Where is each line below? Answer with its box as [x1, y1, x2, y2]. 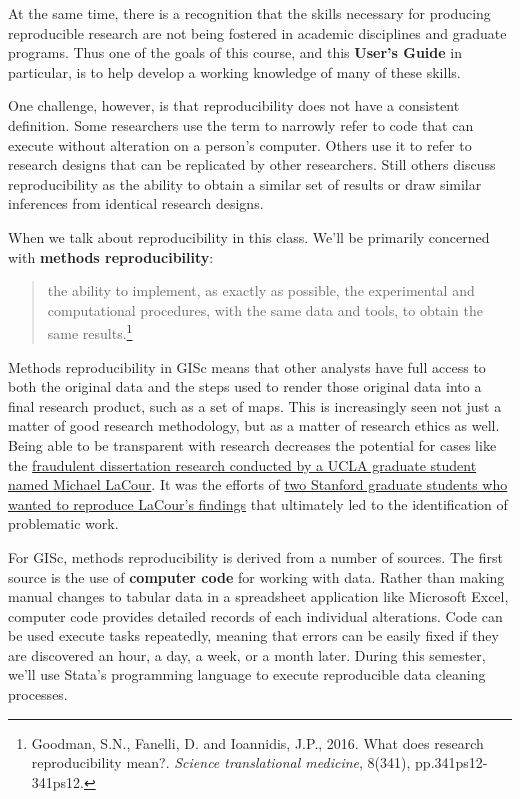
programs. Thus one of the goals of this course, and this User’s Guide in [8, 42, 462, 63]
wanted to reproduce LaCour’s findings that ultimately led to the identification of [8, 493, 508, 514]
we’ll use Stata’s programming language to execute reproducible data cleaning [8, 664, 486, 685]
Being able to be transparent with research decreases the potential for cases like [8, 434, 497, 455]
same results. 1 [47, 320, 133, 343]
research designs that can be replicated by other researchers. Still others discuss [8, 154, 496, 175]
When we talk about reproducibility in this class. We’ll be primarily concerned [8, 226, 490, 247]
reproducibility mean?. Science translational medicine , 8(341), [31, 752, 411, 773]
